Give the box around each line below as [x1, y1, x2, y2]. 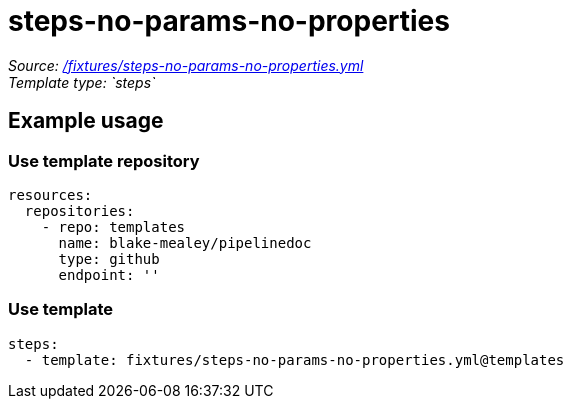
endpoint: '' [58, 266, 160, 283]
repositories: [24, 202, 135, 219]
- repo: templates [41, 218, 186, 235]
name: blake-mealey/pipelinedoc [58, 234, 312, 251]
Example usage [8, 108, 164, 134]
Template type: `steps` [8, 73, 156, 91]
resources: [8, 186, 93, 203]
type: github [58, 250, 160, 267]
